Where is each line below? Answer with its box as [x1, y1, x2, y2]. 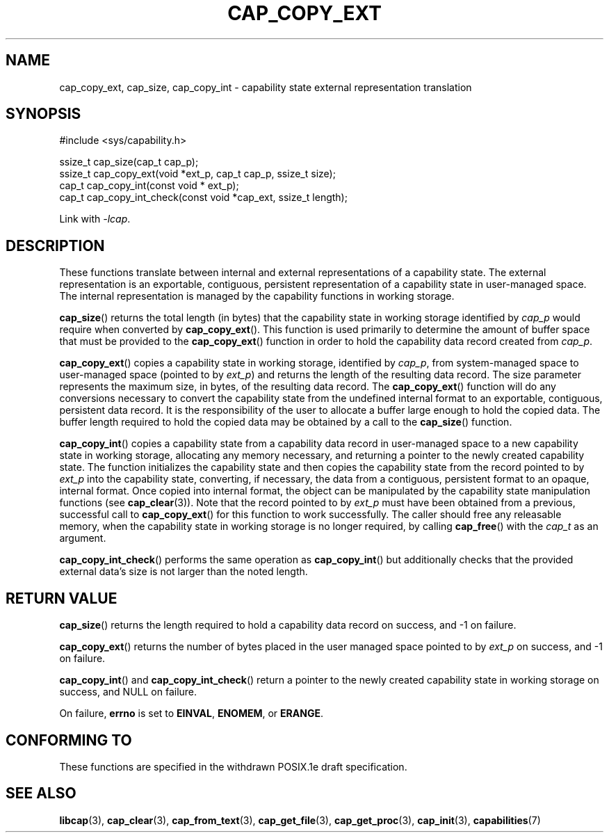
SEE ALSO [6, 784, 76, 803]
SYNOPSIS [6, 105, 81, 123]
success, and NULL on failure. [59, 686, 197, 698]
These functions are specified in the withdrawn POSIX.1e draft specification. [59, 760, 407, 773]
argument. [59, 532, 106, 545]
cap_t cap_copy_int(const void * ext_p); [59, 179, 239, 192]
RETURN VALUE [6, 589, 117, 607]
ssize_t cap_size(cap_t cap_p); [59, 156, 199, 168]
